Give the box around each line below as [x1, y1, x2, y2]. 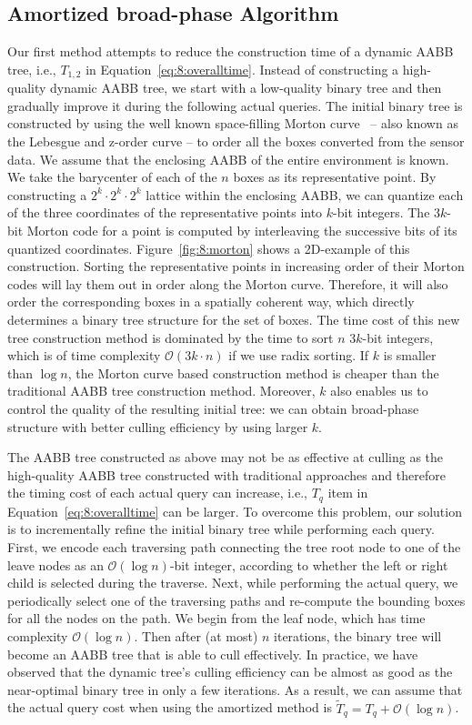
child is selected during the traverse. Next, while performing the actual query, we [7, 573, 458, 592]
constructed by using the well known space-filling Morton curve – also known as [7, 114, 458, 133]
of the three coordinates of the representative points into [7, 203, 323, 222]
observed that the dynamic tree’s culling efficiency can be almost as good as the [7, 662, 453, 681]
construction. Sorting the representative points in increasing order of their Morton [7, 257, 465, 276]
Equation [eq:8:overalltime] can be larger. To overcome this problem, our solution [7, 501, 462, 520]
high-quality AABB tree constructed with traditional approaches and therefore [7, 465, 446, 484]
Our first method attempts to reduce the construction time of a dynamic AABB [7, 42, 454, 61]
